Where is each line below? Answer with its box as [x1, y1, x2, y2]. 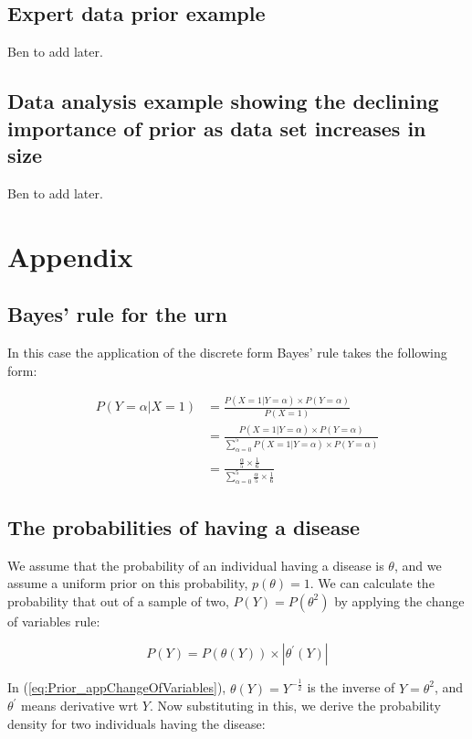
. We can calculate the [309, 573, 435, 593]
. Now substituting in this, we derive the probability [149, 696, 441, 715]
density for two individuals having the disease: [7, 713, 266, 733]
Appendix [7, 237, 133, 274]
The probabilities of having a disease [7, 512, 360, 541]
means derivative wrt [21, 696, 139, 715]
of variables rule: [7, 611, 100, 630]
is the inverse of [307, 678, 395, 697]
